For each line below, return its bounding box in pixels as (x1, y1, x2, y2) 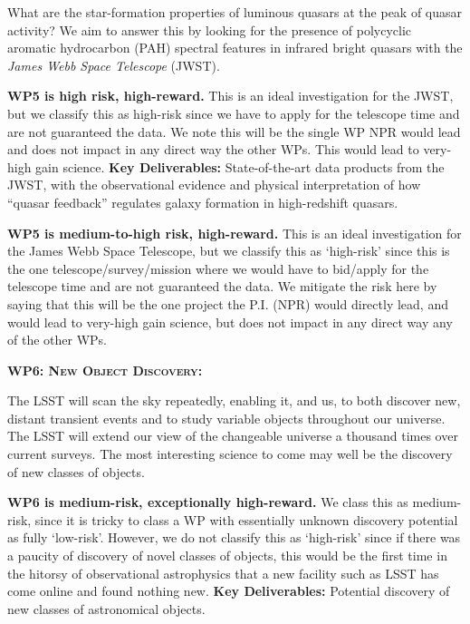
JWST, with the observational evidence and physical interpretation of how (7, 175, 421, 194)
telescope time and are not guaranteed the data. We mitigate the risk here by (7, 277, 437, 296)
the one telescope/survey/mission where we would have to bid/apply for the (7, 258, 429, 278)
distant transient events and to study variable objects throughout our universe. (7, 408, 446, 427)
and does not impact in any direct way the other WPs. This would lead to (7, 140, 419, 159)
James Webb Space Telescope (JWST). (7, 55, 220, 74)
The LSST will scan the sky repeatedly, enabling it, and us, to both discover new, (7, 391, 461, 410)
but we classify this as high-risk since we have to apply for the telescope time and (7, 103, 460, 122)
